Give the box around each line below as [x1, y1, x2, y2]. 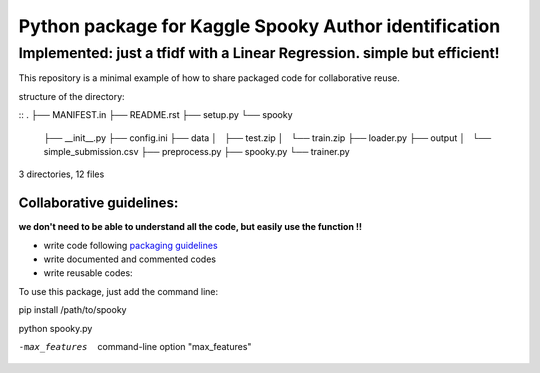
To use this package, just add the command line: [18, 285, 219, 297]
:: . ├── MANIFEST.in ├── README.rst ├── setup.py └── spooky [18, 109, 294, 121]
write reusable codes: [43, 267, 134, 279]
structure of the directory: [18, 90, 125, 102]
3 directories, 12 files [18, 168, 105, 180]
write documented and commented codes [43, 253, 217, 265]
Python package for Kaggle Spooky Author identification [18, 15, 501, 37]
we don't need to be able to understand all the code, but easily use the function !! [18, 221, 362, 233]
